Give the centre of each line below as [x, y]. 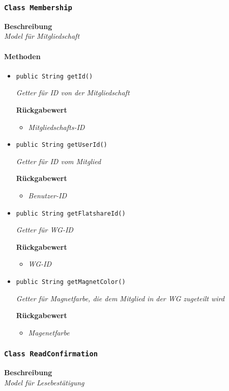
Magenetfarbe [49, 332]
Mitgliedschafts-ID [56, 127]
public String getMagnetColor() [71, 282]
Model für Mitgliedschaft [42, 36]
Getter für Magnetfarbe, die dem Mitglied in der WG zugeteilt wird [120, 298]
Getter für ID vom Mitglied [59, 161]
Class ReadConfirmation [51, 354]
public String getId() [54, 76]
